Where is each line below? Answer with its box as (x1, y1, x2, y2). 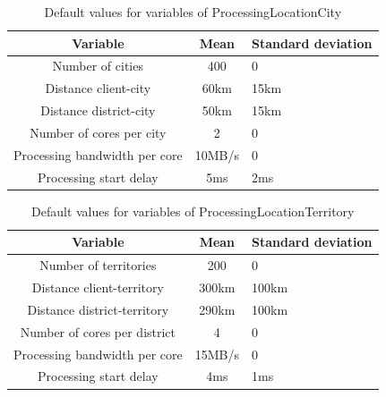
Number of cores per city (30, 122, 167, 141)
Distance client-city (45, 79, 151, 97)
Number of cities (52, 56, 143, 75)
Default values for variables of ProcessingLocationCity (44, 3, 342, 21)
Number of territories (39, 256, 157, 275)
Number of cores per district (20, 322, 176, 341)
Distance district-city (40, 101, 156, 120)
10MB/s (194, 145, 239, 164)
